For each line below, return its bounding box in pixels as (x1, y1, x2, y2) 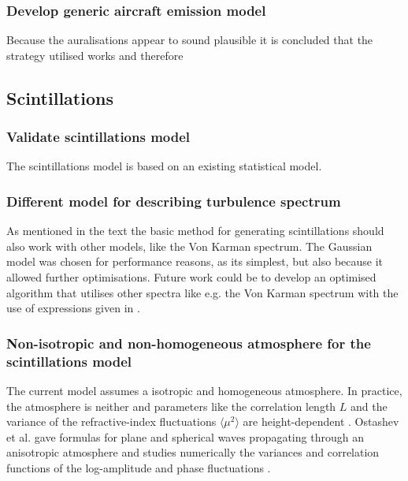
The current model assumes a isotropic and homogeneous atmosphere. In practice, (6, 382, 402, 398)
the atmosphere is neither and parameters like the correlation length (6, 397, 336, 414)
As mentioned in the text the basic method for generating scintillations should (6, 222, 384, 239)
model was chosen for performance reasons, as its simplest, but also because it (6, 253, 384, 270)
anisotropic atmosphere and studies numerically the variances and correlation (6, 444, 380, 460)
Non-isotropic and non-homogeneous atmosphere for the (6, 333, 371, 352)
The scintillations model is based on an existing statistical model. (6, 158, 322, 174)
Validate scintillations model (6, 127, 191, 147)
